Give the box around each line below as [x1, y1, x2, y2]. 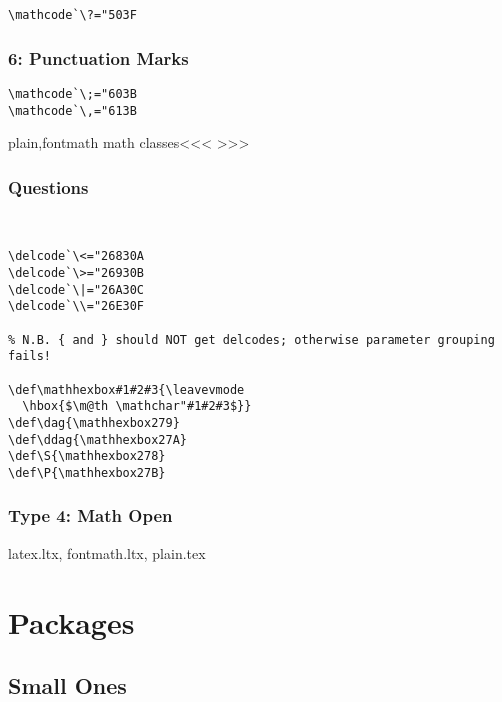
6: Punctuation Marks [8, 45, 189, 70]
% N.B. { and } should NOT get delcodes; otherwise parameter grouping [8, 332, 495, 347]
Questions [8, 174, 89, 199]
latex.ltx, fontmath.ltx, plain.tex [8, 542, 206, 563]
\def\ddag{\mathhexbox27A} [8, 432, 187, 447]
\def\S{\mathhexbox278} [8, 449, 166, 464]
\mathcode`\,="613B [8, 103, 137, 118]
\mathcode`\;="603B [8, 86, 137, 101]
